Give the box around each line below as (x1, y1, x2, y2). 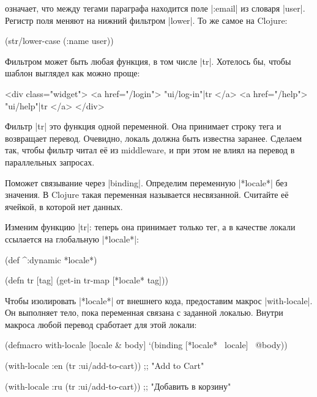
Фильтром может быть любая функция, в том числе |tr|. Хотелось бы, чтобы (5, 54, 291, 67)
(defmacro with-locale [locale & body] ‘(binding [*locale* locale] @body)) (5, 338, 288, 351)
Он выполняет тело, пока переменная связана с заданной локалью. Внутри (5, 306, 283, 319)
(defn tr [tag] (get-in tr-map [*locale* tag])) (5, 274, 168, 286)
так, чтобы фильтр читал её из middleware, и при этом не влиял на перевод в (5, 144, 295, 156)
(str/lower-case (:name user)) (5, 34, 114, 47)
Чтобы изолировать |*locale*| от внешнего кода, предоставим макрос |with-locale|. (5, 294, 313, 307)
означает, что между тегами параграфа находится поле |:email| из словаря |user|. (5, 2, 305, 14)
